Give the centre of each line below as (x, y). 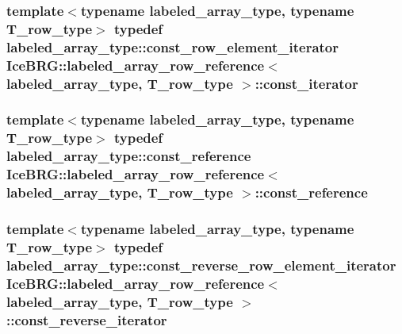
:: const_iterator (306, 83)
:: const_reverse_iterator (87, 319)
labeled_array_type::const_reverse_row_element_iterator (201, 265)
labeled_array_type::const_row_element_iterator (173, 46)
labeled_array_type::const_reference (129, 156)
